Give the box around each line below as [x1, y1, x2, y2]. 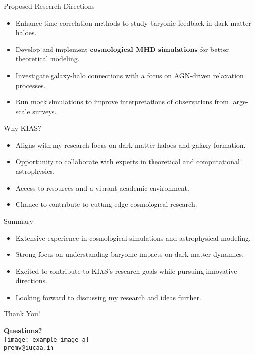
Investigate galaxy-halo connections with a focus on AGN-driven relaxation [15, 70, 244, 80]
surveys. [32, 106, 57, 116]
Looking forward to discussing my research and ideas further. [15, 292, 201, 302]
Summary [4, 215, 33, 226]
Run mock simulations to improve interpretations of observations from [15, 97, 229, 107]
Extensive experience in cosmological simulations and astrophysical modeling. [15, 232, 251, 243]
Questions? [4, 325, 42, 336]
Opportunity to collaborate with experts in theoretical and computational [15, 156, 240, 166]
